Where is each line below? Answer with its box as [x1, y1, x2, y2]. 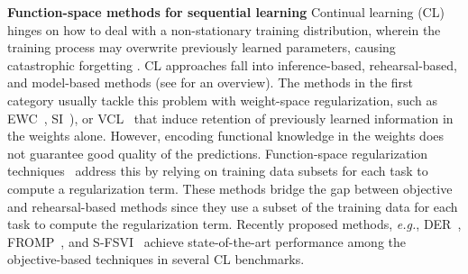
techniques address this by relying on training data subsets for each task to [7, 161, 428, 180]
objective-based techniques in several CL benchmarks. [7, 250, 305, 269]
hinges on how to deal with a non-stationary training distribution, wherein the [7, 20, 441, 39]
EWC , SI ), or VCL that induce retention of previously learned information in [7, 108, 454, 127]
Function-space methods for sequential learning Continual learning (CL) [7, 3, 445, 21]
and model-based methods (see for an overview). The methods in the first [7, 73, 414, 92]
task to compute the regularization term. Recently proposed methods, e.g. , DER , [7, 215, 462, 233]
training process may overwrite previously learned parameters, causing [7, 38, 396, 57]
